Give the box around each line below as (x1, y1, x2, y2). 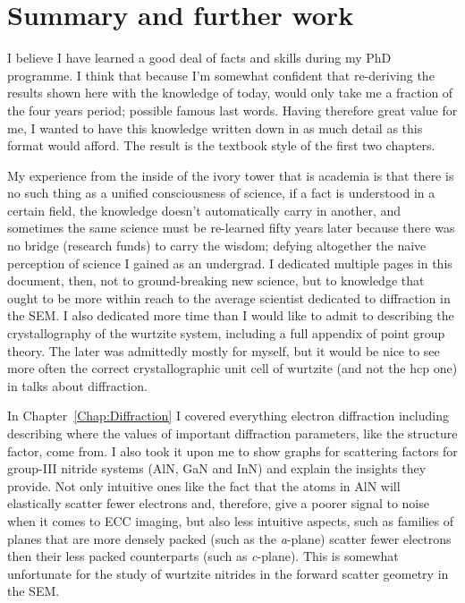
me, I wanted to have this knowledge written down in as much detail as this (7, 118, 423, 137)
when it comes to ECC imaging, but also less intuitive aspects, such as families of (7, 511, 453, 530)
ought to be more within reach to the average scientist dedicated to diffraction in (7, 288, 451, 307)
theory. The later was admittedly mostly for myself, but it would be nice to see (7, 341, 440, 360)
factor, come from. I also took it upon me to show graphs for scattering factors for (7, 441, 458, 460)
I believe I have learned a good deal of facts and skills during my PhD (7, 48, 392, 67)
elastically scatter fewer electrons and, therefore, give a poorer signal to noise (7, 494, 429, 513)
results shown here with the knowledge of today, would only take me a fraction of (7, 83, 453, 102)
